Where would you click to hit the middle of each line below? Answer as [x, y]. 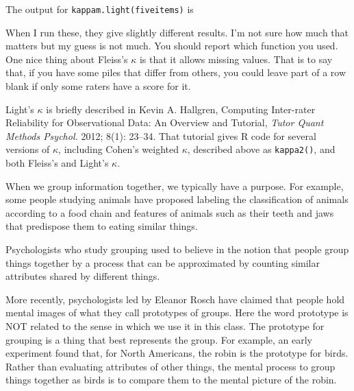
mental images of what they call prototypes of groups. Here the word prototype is [177, 312]
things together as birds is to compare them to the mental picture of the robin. [171, 380]
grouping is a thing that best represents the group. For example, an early [159, 339]
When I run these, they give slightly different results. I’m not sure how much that [177, 32]
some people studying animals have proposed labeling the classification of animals [177, 199]
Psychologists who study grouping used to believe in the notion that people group [177, 249]
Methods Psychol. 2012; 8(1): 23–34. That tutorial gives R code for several [161, 135]
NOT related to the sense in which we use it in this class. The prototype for [165, 326]
